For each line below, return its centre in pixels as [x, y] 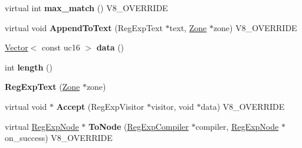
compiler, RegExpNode [237, 126]
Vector [17, 47]
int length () [29, 67]
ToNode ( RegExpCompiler [139, 126]
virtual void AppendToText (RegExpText [84, 27]
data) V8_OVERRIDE [243, 106]
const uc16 [61, 47]
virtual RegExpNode [42, 126]
